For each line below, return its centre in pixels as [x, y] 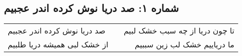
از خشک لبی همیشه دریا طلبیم [58, 45]
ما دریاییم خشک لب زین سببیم [185, 45]
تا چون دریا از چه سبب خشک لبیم [179, 31]
